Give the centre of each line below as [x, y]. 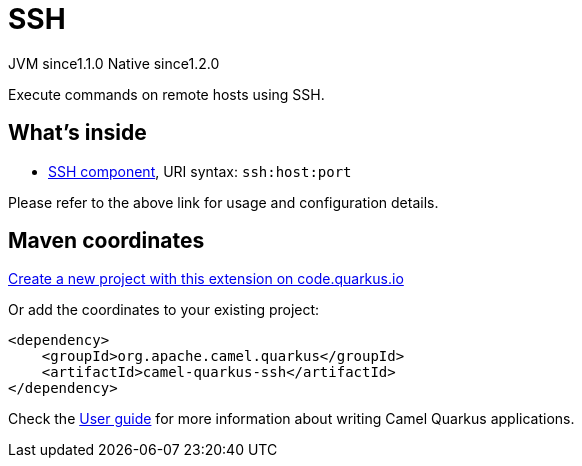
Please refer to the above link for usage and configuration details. [223, 202]
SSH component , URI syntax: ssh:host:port [200, 171]
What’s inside [77, 133]
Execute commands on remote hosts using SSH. [166, 94]
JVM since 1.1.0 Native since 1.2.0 [114, 63]
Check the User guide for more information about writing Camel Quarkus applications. [291, 419]
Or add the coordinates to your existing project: [164, 310]
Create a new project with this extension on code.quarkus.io [206, 279]
